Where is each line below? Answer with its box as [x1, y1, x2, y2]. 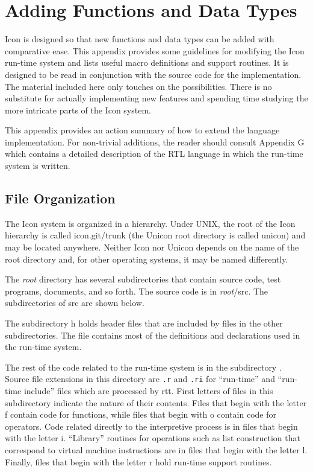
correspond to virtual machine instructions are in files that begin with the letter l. [5, 444, 308, 456]
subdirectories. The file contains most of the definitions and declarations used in [5, 328, 300, 341]
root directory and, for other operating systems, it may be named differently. [5, 252, 288, 265]
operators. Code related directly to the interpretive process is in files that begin [5, 419, 298, 432]
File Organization [5, 189, 116, 208]
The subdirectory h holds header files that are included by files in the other [5, 317, 283, 330]
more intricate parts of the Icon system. [5, 103, 151, 116]
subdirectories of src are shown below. [5, 296, 144, 309]
